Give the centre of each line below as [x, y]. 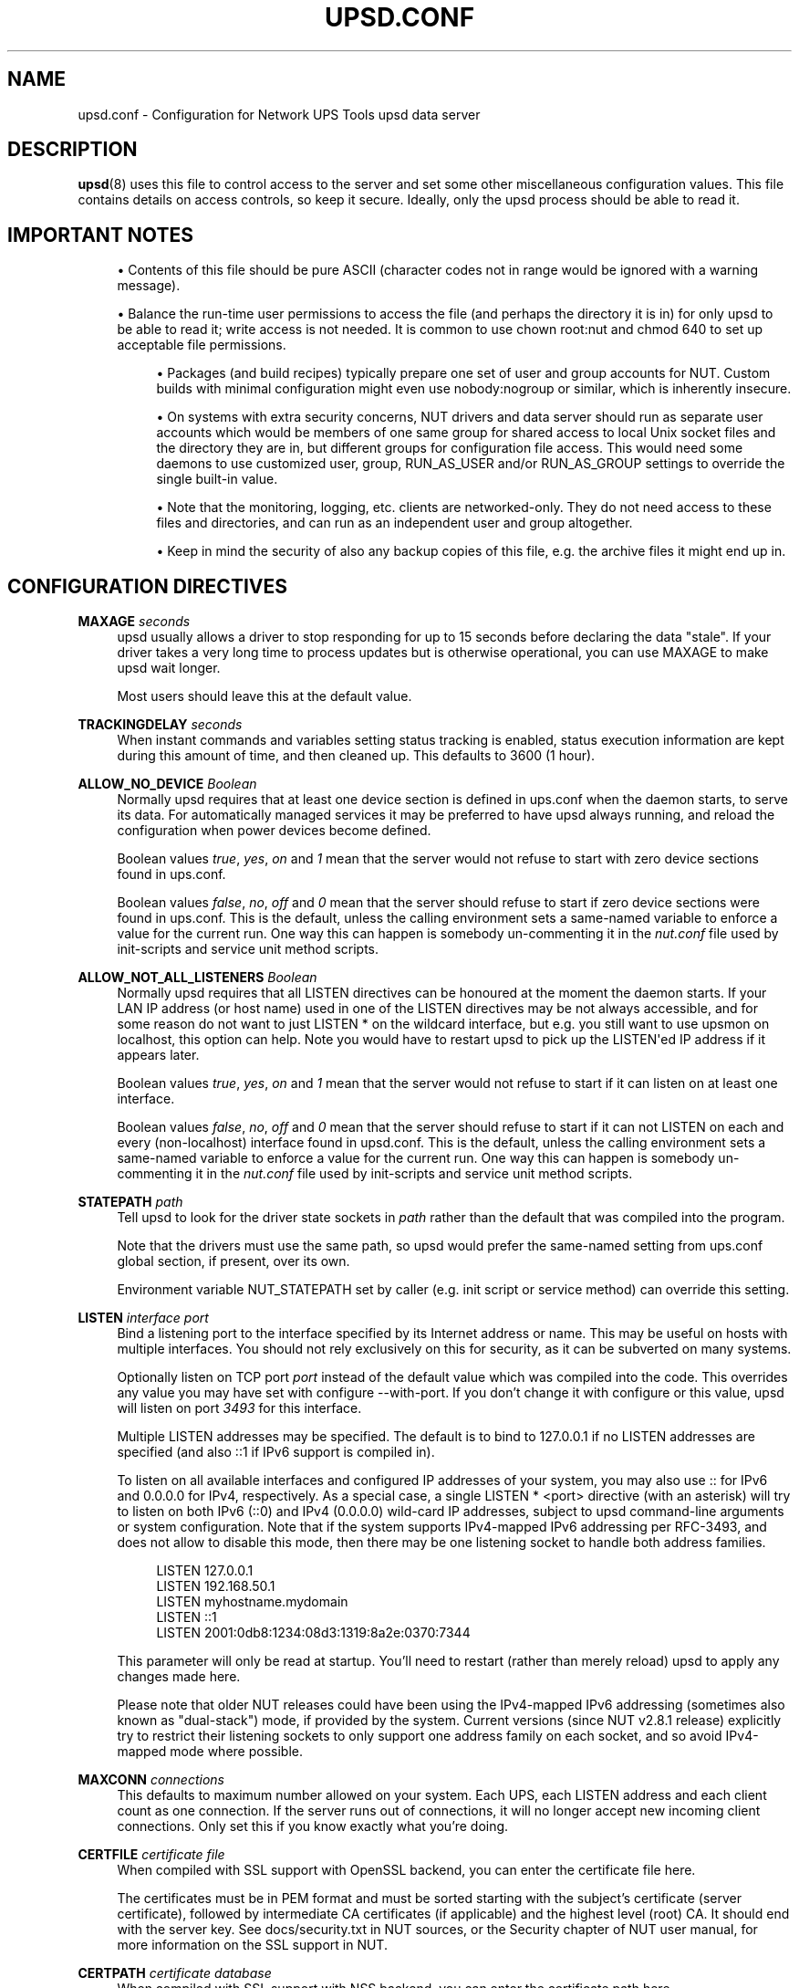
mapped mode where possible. [210, 1752]
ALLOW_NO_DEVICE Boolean [167, 784]
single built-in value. [217, 479]
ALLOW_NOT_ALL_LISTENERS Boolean [197, 978]
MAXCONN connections [151, 1780]
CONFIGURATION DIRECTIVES [147, 586]
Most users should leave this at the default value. [265, 696]
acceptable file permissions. [202, 345]
